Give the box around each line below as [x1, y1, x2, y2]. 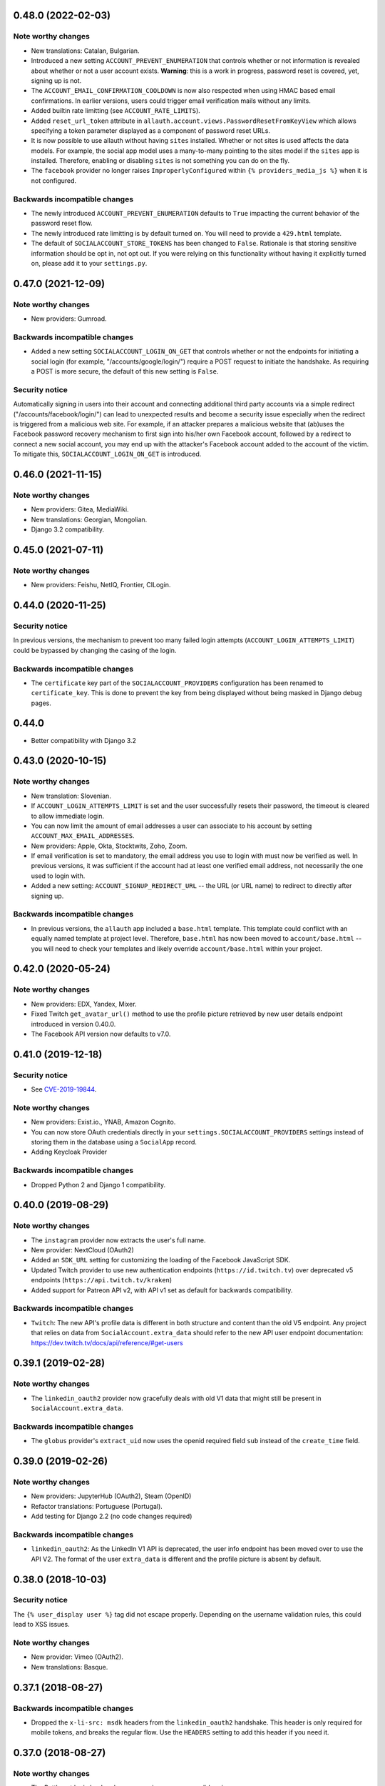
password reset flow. [31, 219, 93, 228]
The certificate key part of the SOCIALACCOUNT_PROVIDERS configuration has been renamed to [31, 679, 324, 687]
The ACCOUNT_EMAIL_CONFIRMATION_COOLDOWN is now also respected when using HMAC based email [31, 86, 336, 95]
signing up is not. [31, 76, 82, 85]
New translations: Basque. [31, 1662, 108, 1671]
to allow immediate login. [31, 812, 105, 820]
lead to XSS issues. [13, 1620, 71, 1629]
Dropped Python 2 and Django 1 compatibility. [31, 1180, 166, 1189]
